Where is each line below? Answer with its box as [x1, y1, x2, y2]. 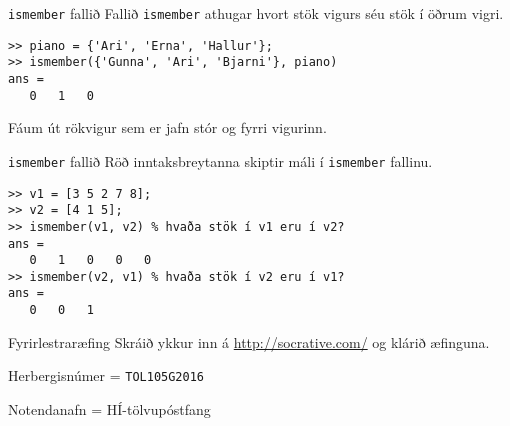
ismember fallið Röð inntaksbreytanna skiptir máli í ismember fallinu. [8, 150, 433, 171]
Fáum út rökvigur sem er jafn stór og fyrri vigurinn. [8, 117, 327, 138]
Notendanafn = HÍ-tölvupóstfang [8, 399, 211, 420]
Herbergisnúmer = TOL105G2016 [8, 365, 204, 386]
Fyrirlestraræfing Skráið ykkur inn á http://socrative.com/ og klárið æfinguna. [8, 331, 490, 352]
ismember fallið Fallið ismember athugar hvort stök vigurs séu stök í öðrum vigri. [8, 3, 504, 23]
